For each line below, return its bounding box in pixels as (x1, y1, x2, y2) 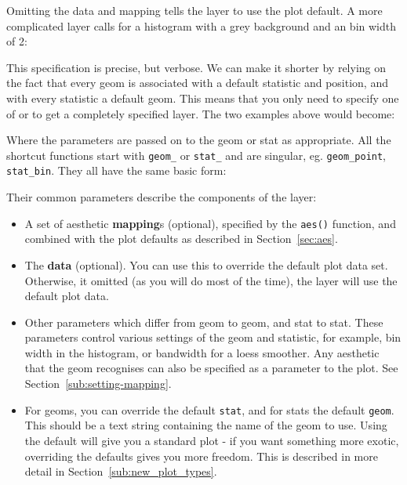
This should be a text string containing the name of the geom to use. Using (24, 417, 387, 433)
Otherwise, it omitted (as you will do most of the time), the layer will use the (24, 272, 398, 288)
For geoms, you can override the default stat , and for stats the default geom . (24, 401, 394, 418)
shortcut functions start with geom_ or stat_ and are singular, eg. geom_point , (6, 147, 387, 163)
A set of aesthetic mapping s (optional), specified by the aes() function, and (24, 215, 396, 231)
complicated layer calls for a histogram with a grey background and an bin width (6, 17, 396, 34)
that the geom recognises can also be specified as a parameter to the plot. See (24, 360, 398, 376)
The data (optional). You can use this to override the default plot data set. (24, 256, 388, 273)
